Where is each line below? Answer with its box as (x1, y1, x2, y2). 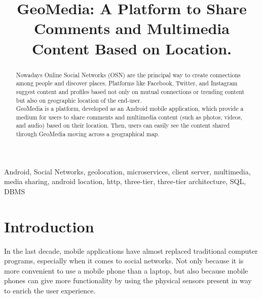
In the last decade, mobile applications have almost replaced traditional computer (4, 245, 258, 256)
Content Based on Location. (32, 38, 232, 58)
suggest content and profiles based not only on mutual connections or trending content (16, 87, 245, 96)
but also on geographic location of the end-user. (16, 96, 142, 104)
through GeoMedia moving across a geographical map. (16, 130, 160, 138)
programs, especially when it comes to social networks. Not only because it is (4, 255, 244, 266)
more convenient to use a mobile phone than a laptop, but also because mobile (4, 265, 248, 276)
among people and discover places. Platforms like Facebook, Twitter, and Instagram (16, 79, 238, 87)
